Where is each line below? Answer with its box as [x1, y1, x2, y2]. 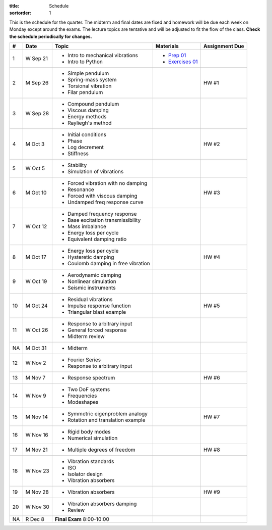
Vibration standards [67, 458, 114, 465]
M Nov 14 [25, 413, 48, 420]
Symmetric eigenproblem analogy [67, 410, 148, 417]
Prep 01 [168, 52, 186, 59]
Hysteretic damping [67, 253, 114, 260]
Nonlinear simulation [67, 278, 116, 285]
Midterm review [67, 332, 105, 340]
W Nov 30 [25, 503, 50, 510]
